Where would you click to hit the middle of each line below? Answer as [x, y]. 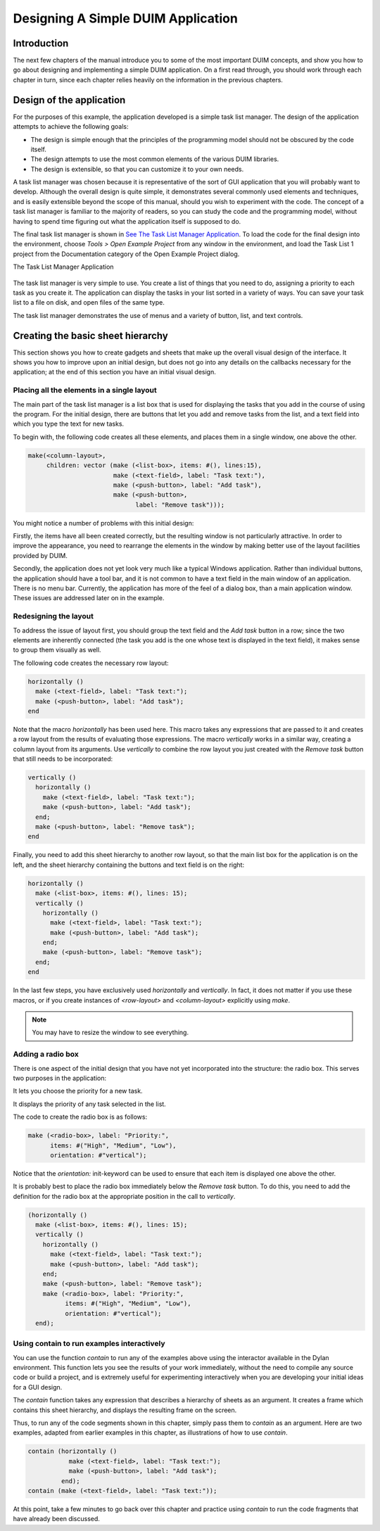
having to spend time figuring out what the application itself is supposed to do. [127, 221]
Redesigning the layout [53, 616]
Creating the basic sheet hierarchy [90, 335]
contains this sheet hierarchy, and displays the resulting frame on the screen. [125, 1410]
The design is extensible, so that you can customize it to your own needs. [137, 169]
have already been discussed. [56, 1519]
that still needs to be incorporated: [63, 759]
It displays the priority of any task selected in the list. [90, 1104]
